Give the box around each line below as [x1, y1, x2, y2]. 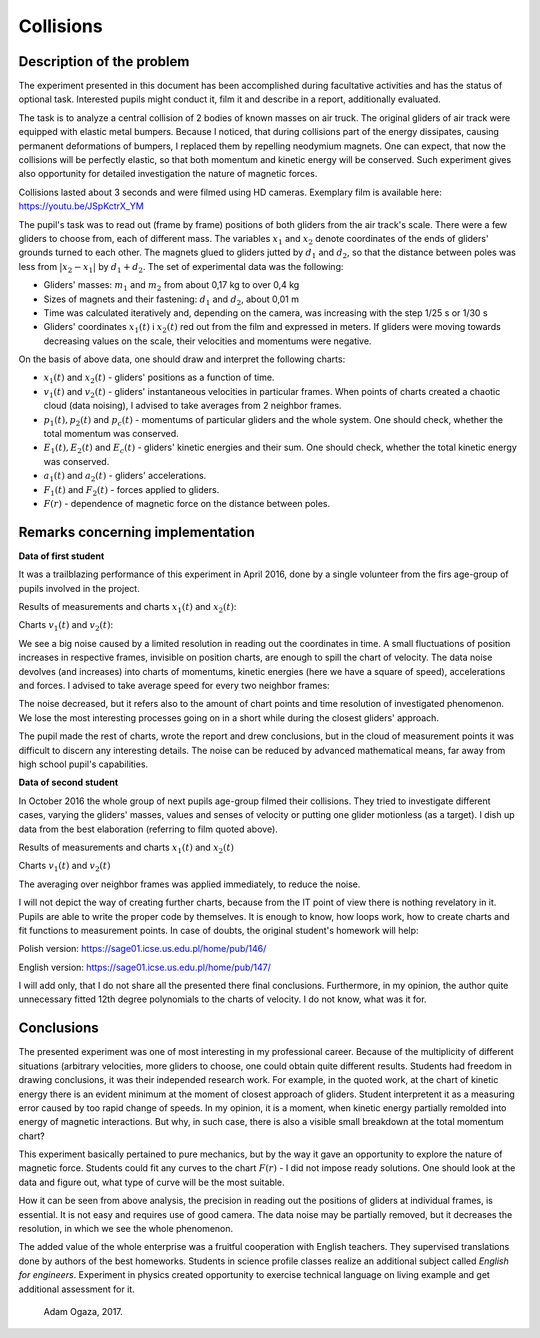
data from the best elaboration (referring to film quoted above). [18, 823, 279, 835]
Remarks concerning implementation [18, 523, 255, 540]
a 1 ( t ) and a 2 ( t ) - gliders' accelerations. [43, 470, 207, 484]
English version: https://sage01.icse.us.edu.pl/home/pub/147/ [18, 961, 272, 973]
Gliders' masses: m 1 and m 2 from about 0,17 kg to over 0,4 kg [43, 279, 300, 293]
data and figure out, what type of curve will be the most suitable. [18, 1176, 285, 1188]
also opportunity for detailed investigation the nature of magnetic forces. [18, 168, 318, 180]
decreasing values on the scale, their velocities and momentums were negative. [43, 335, 372, 347]
